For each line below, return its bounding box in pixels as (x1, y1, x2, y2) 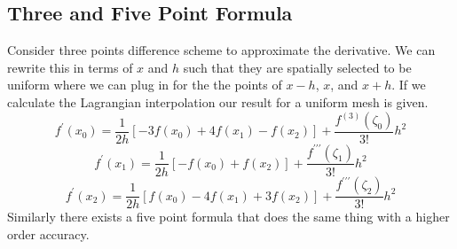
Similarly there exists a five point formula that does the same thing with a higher (7, 207, 450, 226)
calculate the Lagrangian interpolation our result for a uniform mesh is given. (7, 92, 429, 111)
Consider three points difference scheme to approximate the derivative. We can (7, 41, 436, 59)
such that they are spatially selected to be (183, 58, 412, 76)
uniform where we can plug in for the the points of (7, 75, 282, 94)
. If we (391, 75, 426, 94)
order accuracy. (7, 224, 90, 243)
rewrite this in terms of (7, 58, 133, 76)
